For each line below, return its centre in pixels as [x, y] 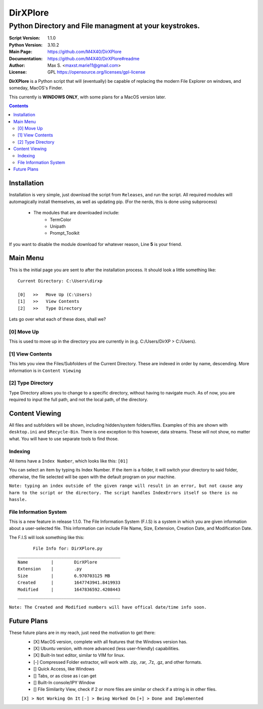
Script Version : [25, 38]
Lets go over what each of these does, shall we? [57, 319]
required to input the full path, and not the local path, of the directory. [79, 400]
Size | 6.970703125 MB [64, 576]
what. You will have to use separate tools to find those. [64, 439]
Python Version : [26, 45]
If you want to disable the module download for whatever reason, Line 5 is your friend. [95, 244]
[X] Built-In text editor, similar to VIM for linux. [79, 655]
